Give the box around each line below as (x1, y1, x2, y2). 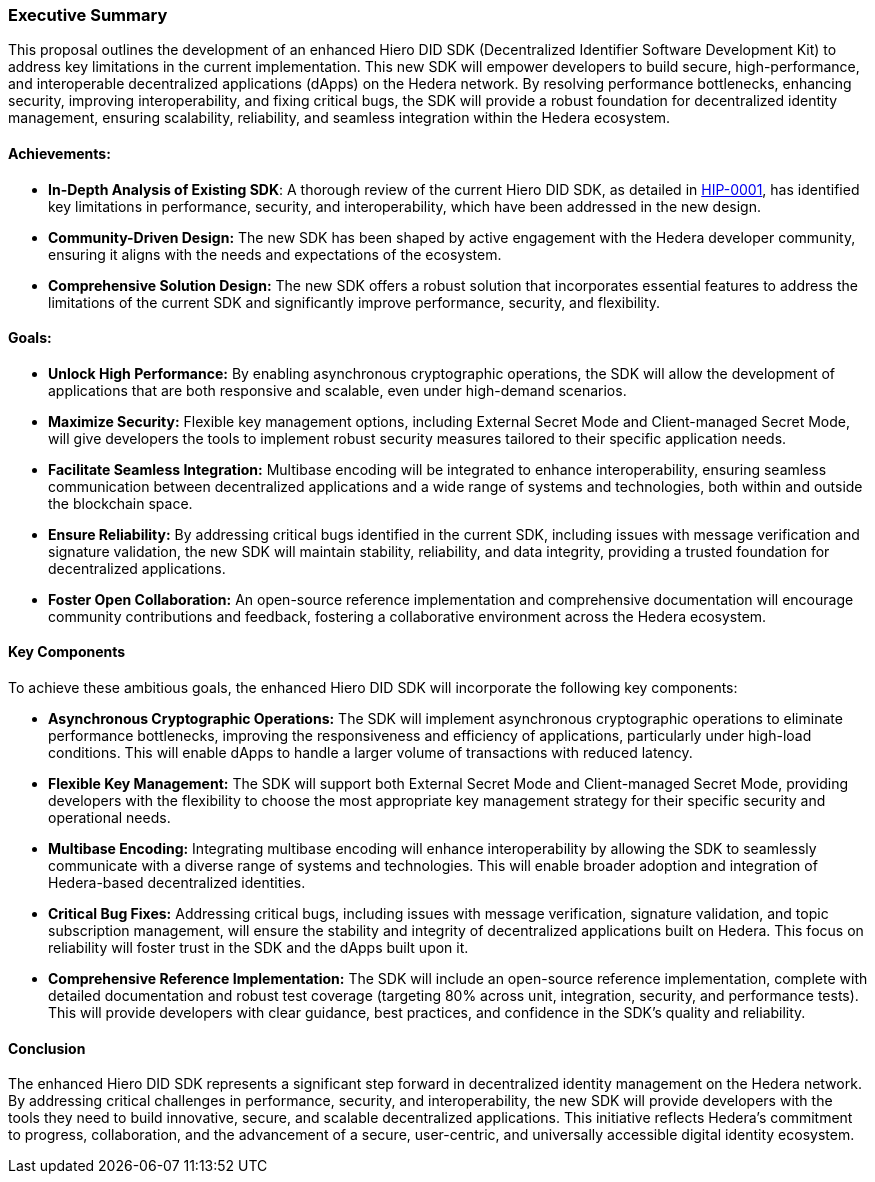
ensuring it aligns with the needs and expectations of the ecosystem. (48, 245, 502, 263)
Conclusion (8, 1039, 86, 1057)
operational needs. (48, 809, 171, 827)
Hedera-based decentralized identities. (48, 874, 306, 892)
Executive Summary (8, 5, 168, 25)
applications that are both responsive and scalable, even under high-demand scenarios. (48, 381, 627, 399)
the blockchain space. (48, 494, 193, 512)
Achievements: (8, 144, 111, 162)
